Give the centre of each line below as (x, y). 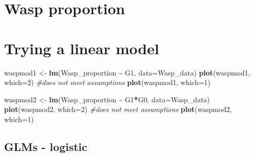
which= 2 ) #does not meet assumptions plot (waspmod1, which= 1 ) (107, 82)
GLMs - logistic (46, 146)
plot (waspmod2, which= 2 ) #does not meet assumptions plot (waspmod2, (118, 109)
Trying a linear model (82, 48)
